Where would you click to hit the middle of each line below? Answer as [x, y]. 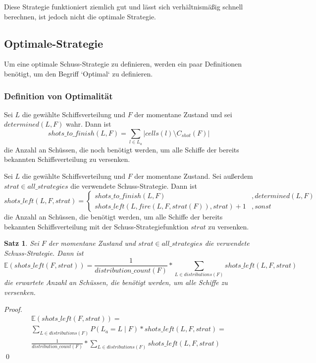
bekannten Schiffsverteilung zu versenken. [67, 159]
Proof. [13, 309]
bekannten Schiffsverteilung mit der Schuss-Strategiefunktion [96, 226]
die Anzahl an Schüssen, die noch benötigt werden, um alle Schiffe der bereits [122, 149]
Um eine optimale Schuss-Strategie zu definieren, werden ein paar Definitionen [123, 64]
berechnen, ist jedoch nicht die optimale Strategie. [80, 16]
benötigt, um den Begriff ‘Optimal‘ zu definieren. [79, 73]
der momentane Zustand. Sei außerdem [194, 176]
